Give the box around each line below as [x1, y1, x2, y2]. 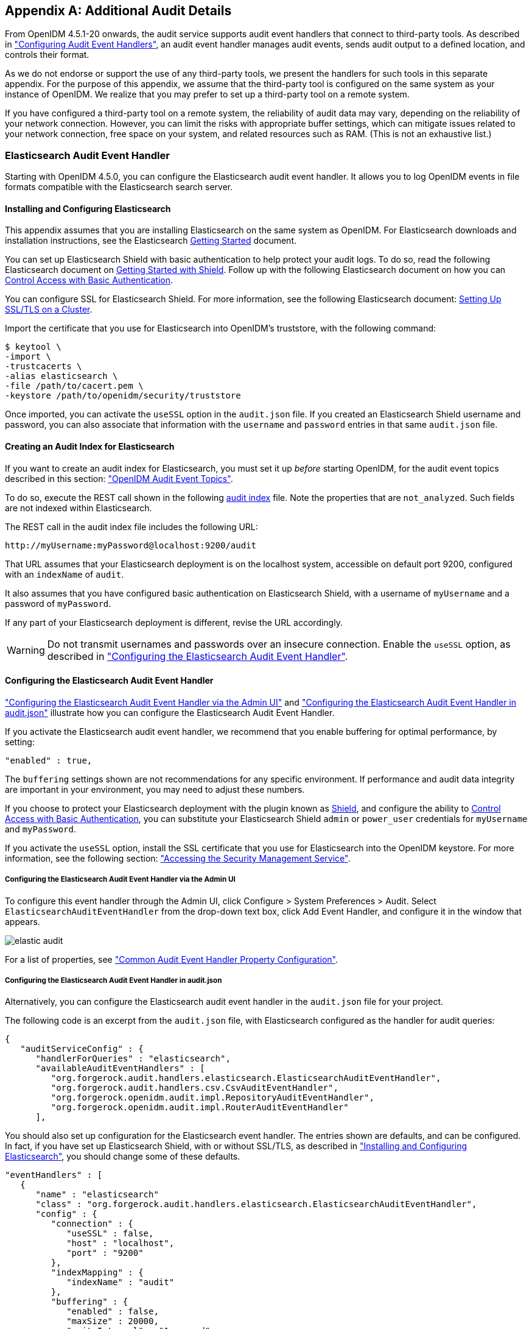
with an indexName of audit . [5, 569, 124, 579]
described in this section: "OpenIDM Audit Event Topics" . [5, 473, 233, 484]
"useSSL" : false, [66, 1228, 154, 1239]
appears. [5, 916, 40, 927]
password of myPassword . [5, 598, 111, 609]
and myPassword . [5, 823, 76, 834]
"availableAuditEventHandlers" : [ [35, 1063, 205, 1074]
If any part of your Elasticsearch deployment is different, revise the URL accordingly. [5, 617, 343, 628]
